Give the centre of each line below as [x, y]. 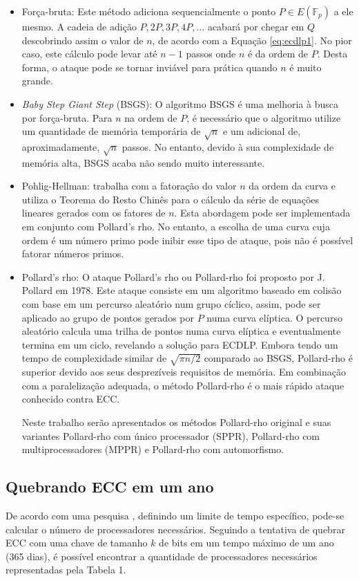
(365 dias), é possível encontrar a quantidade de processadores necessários [162, 556]
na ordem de [151, 117]
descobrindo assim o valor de [83, 40]
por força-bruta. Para [67, 117]
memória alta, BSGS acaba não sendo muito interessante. [143, 162]
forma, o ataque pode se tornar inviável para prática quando [149, 67]
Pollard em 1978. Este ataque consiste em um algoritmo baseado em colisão [182, 290]
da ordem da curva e [292, 186]
